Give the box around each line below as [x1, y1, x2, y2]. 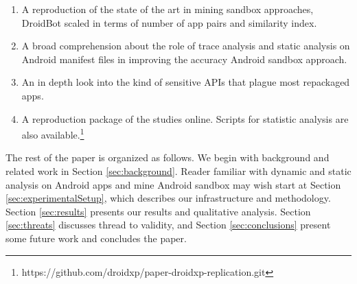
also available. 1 [21, 126, 84, 141]
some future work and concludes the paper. [5, 230, 187, 245]
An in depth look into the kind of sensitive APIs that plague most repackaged [21, 75, 350, 89]
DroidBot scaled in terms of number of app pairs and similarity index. [21, 15, 317, 29]
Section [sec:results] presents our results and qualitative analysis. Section [5, 204, 311, 218]
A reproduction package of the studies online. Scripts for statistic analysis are [21, 111, 349, 126]
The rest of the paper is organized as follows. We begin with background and [5, 150, 330, 165]
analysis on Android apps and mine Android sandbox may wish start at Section [5, 177, 341, 191]
